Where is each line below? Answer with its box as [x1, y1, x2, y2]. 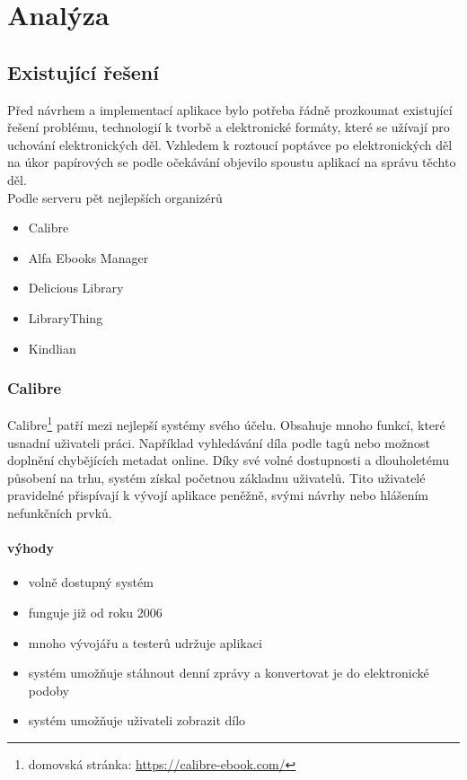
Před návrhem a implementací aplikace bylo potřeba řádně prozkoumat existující [7, 100, 453, 118]
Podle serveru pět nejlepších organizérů [7, 188, 223, 206]
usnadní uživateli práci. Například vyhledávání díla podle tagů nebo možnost [7, 433, 430, 451]
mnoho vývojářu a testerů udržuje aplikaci [28, 633, 262, 652]
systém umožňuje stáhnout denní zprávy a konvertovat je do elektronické [28, 663, 429, 682]
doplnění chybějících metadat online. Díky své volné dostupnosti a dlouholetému [7, 451, 450, 469]
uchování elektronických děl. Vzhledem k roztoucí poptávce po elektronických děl [7, 135, 453, 153]
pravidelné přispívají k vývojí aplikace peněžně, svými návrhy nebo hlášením [7, 486, 429, 504]
